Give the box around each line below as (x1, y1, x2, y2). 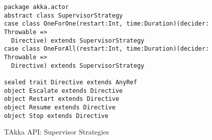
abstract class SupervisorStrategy (4, 12, 123, 19)
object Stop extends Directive (4, 112, 109, 119)
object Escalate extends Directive (4, 87, 123, 94)
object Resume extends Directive (4, 103, 116, 111)
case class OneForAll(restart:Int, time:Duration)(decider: (4, 45, 209, 53)
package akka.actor (4, 4, 69, 11)
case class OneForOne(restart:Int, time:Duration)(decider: (4, 20, 209, 28)
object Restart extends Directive (4, 95, 120, 103)
